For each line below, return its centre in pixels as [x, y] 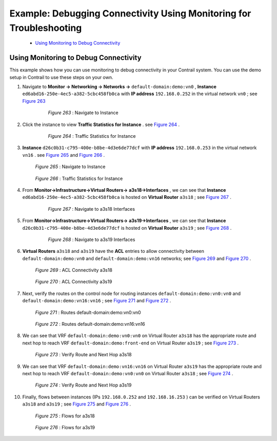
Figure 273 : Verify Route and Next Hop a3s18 [83, 355]
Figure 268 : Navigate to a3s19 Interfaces [92, 240]
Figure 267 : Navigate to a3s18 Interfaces [92, 209]
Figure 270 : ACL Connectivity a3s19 [74, 282]
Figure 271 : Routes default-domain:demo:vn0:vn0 [88, 312]
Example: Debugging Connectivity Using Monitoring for [130, 13]
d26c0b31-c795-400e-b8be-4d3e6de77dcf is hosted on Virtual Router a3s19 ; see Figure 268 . [127, 228]
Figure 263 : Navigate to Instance [83, 113]
